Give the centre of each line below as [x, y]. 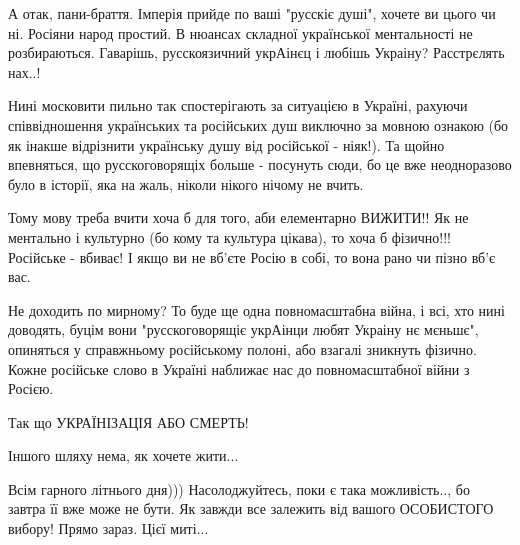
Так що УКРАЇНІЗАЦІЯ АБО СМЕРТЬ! [128, 421]
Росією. [31, 388]
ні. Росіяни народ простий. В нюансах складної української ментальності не [240, 32]
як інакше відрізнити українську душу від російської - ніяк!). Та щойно [226, 144]
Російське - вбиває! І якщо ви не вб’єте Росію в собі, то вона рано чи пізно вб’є [252, 256]
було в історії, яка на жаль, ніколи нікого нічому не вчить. [186, 183]
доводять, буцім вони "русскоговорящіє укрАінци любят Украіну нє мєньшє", [243, 329]
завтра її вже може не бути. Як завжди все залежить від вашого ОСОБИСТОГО [251, 508]
